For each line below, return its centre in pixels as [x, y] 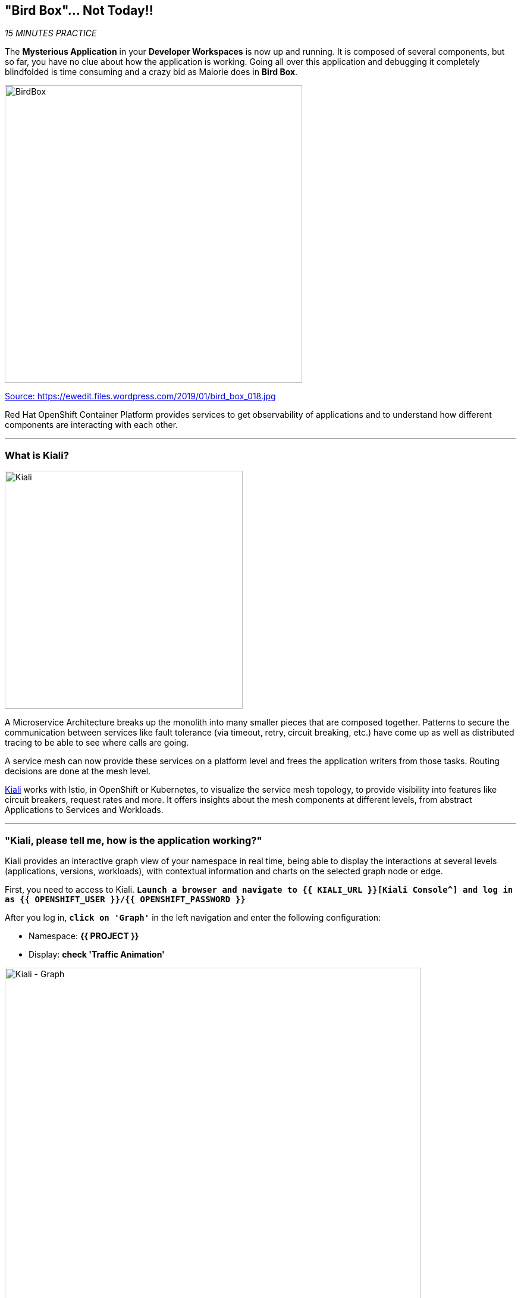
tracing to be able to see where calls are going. [97, 743]
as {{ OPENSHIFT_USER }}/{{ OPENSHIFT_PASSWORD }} [125, 899]
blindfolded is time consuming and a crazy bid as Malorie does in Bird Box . [151, 72]
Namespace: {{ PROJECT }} [84, 936]
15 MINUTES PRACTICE [51, 33]
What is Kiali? [37, 455]
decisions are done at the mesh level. [78, 771]
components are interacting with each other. [92, 425]
